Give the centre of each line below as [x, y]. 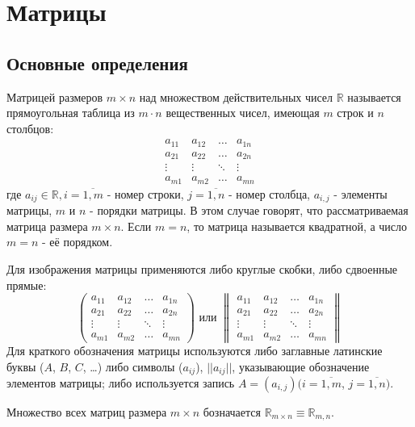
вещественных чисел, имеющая [243, 113]
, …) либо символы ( [133, 366]
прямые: [27, 285]
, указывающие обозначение [301, 366]
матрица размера [47, 226]
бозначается [232, 411]
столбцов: [30, 128]
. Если [136, 226]
